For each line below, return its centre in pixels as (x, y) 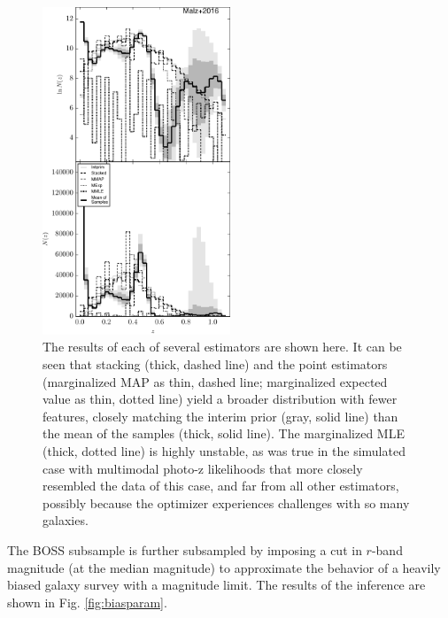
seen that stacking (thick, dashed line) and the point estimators (215, 364)
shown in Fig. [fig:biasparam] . (87, 602)
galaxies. (66, 520)
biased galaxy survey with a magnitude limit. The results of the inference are (216, 585)
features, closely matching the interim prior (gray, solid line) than (220, 416)
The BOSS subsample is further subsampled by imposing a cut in (185, 549)
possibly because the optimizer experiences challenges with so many (226, 502)
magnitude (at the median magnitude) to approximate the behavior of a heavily (224, 567)
